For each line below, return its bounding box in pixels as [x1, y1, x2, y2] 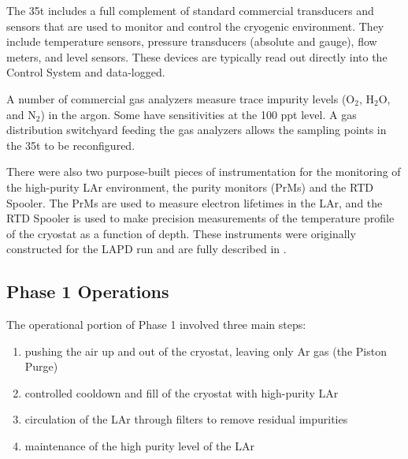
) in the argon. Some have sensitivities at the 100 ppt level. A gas [40, 106, 357, 122]
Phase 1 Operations [6, 279, 169, 304]
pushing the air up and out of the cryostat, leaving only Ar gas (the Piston [24, 342, 387, 359]
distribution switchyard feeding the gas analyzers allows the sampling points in [6, 121, 387, 138]
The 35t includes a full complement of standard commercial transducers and [6, 2, 374, 18]
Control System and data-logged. [6, 64, 165, 80]
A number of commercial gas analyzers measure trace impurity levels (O [6, 90, 355, 106]
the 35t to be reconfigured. [6, 136, 135, 153]
